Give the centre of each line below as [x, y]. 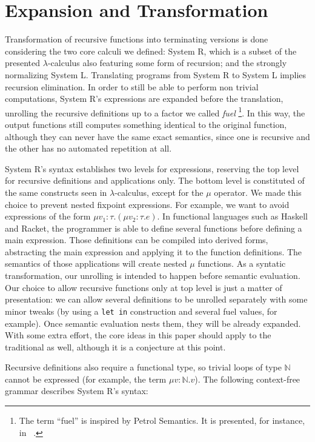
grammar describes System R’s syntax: [77, 391]
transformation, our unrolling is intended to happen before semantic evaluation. [153, 276]
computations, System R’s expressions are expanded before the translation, [144, 99]
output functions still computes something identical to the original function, [146, 124]
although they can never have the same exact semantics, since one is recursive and [157, 136]
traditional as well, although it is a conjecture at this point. [115, 347]
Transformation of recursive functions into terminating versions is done [137, 39]
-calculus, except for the [159, 192]
